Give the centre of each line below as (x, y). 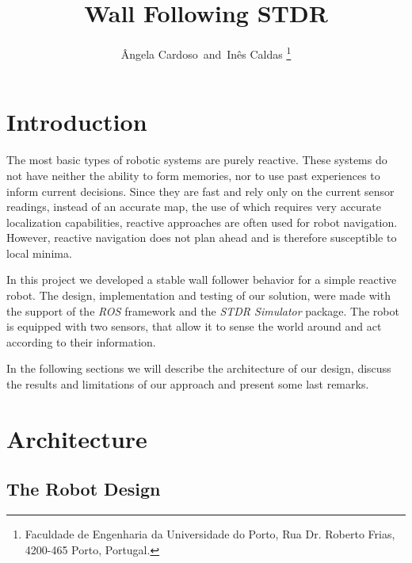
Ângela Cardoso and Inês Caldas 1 (206, 53)
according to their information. (81, 341)
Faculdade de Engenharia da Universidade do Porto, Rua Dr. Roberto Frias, (210, 534)
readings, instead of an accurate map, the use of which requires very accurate (194, 207)
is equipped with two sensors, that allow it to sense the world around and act (194, 326)
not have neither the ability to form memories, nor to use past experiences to (193, 175)
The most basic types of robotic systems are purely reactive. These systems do (197, 160)
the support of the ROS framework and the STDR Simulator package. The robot (203, 310)
